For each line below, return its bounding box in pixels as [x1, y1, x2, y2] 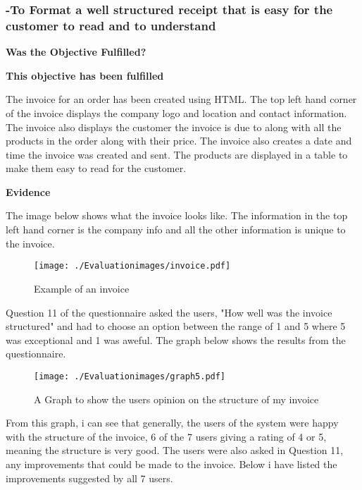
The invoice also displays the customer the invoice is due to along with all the [6, 119, 342, 134]
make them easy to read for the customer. [6, 161, 187, 176]
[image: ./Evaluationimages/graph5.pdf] [34, 371, 226, 381]
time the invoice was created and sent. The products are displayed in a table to [6, 147, 348, 161]
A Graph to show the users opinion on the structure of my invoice [34, 391, 319, 406]
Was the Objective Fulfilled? [6, 44, 146, 59]
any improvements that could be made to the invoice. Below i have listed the [6, 456, 337, 471]
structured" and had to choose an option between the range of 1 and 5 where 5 [6, 319, 346, 333]
